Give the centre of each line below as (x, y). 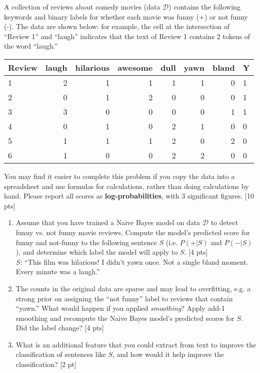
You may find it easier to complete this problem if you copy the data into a (119, 176)
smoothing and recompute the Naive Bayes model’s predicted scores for (125, 318)
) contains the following (204, 7)
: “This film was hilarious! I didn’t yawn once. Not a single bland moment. (134, 261)
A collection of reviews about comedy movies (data (82, 7)
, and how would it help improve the (168, 354)
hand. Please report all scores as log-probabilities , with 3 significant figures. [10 (129, 196)
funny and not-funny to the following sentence (86, 242)
